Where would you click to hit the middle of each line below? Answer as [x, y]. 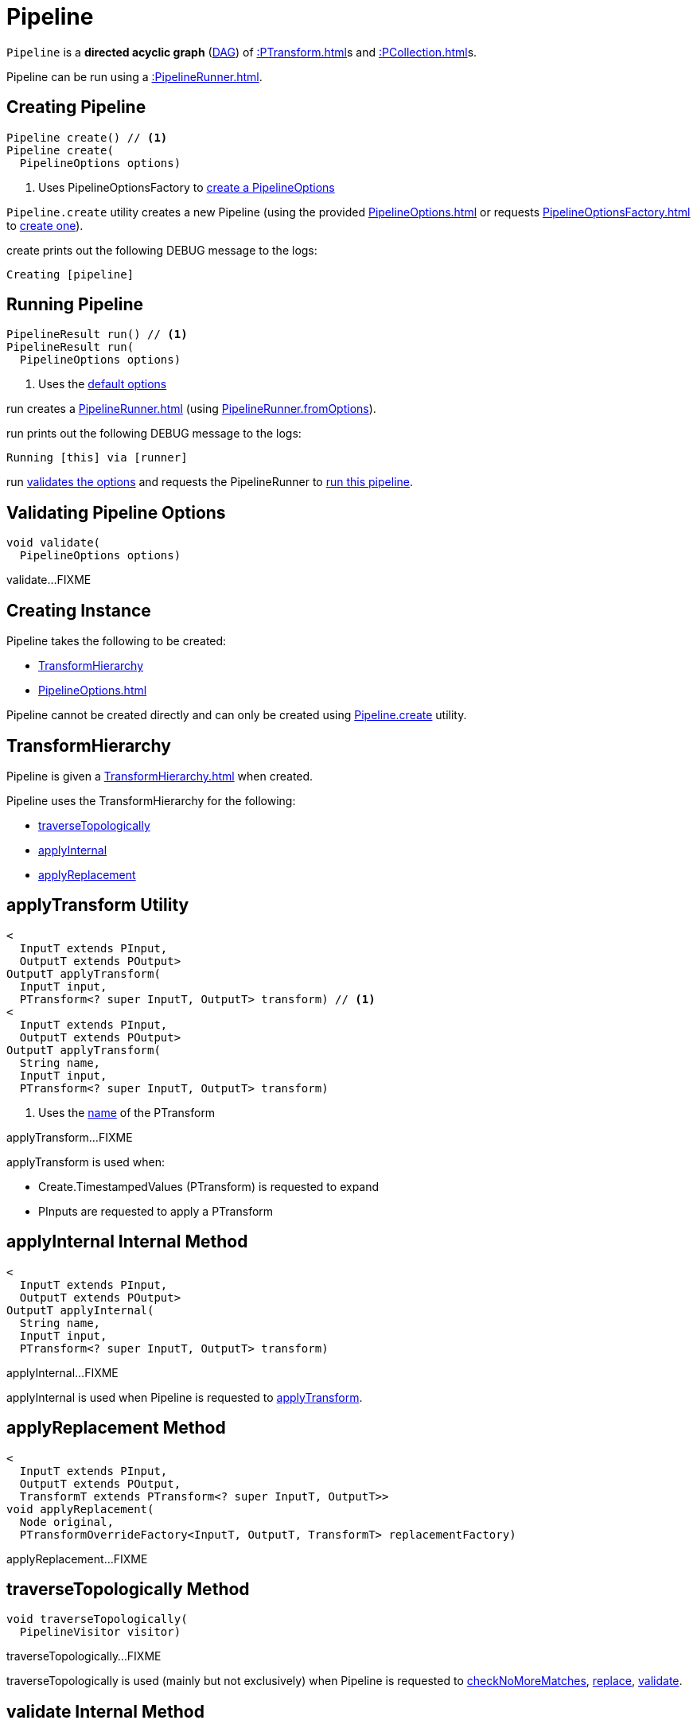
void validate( [54, 543]
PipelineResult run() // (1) [97, 335]
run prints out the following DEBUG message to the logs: [154, 434]
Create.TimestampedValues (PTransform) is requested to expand [209, 1186]
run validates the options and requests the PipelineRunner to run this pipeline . [210, 482]
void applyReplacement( [80, 1509]
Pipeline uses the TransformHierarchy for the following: [151, 800]
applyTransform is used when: [86, 1162]
